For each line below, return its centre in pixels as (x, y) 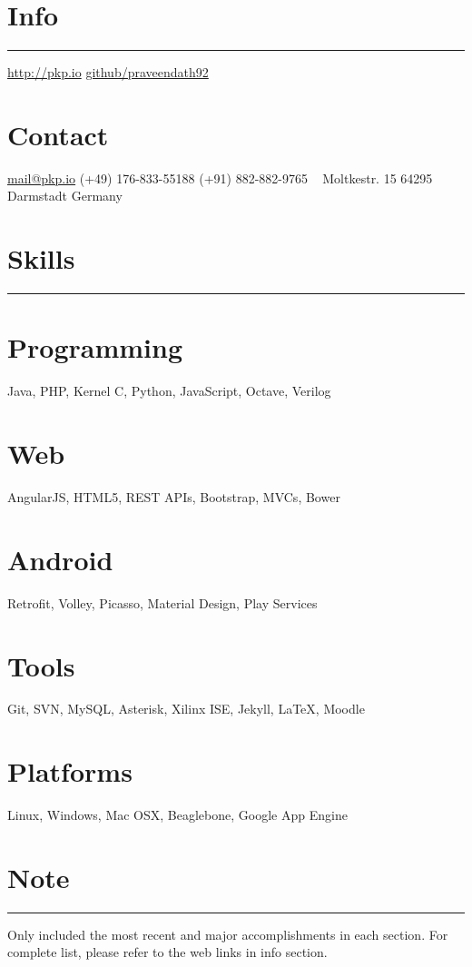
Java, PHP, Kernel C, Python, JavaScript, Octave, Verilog (169, 391)
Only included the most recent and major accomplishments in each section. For (228, 934)
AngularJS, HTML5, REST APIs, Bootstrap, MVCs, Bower (174, 497)
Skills (41, 258)
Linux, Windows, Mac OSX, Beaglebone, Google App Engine (177, 815)
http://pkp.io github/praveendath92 (108, 72)
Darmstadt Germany (65, 196)
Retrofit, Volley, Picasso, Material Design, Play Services (162, 602)
